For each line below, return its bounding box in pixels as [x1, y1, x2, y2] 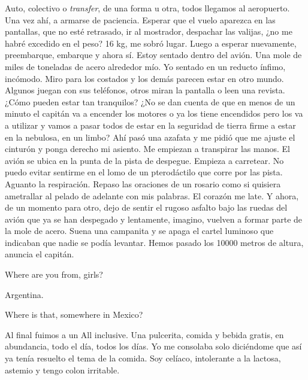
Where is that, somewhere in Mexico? [5, 308, 143, 321]
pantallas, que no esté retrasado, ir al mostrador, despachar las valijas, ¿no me [5, 25, 292, 38]
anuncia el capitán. [5, 248, 74, 260]
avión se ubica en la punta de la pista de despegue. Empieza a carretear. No [5, 154, 284, 166]
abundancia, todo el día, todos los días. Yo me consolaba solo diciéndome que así [5, 340, 302, 352]
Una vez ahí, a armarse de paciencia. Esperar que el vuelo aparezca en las [5, 13, 276, 26]
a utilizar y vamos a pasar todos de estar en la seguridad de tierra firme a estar [5, 118, 296, 131]
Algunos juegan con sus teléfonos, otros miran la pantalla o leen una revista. [5, 84, 285, 96]
